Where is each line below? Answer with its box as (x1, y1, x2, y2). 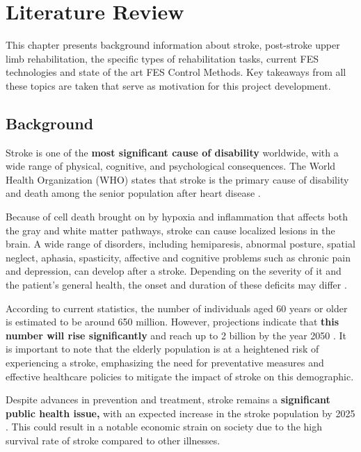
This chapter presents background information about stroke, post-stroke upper (6, 38, 340, 52)
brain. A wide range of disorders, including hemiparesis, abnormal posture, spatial (6, 236, 355, 251)
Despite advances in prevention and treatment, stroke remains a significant (6, 392, 330, 407)
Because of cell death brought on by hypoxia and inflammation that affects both (6, 209, 348, 224)
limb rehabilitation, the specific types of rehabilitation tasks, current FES (6, 51, 319, 65)
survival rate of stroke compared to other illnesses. (6, 433, 220, 447)
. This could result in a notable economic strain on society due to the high (6, 419, 322, 434)
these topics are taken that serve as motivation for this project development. (6, 78, 331, 92)
